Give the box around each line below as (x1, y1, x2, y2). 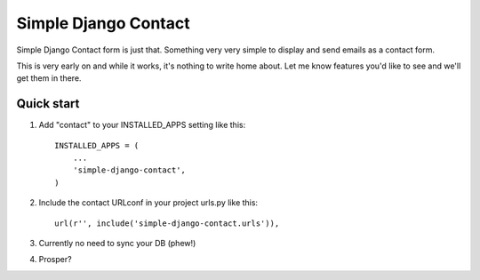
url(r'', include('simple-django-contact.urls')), (54, 218, 280, 228)
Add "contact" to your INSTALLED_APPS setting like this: (38, 120, 246, 131)
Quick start (16, 96, 80, 111)
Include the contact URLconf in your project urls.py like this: (38, 197, 258, 208)
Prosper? (38, 254, 72, 265)
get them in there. (16, 73, 82, 84)
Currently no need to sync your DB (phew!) (38, 237, 196, 248)
